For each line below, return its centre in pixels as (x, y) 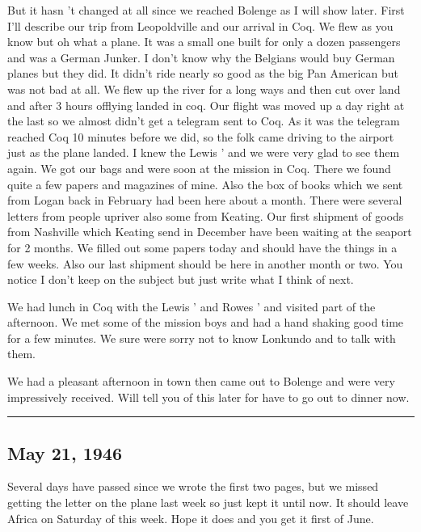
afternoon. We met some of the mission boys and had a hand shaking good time (206, 322)
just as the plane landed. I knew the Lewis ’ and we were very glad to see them (204, 152)
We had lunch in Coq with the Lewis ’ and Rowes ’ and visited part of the (192, 306)
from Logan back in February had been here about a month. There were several (205, 200)
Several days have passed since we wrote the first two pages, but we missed (193, 486)
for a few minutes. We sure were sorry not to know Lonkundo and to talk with (202, 338)
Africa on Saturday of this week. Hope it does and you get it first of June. (191, 518)
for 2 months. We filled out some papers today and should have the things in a (202, 247)
